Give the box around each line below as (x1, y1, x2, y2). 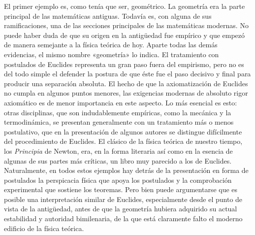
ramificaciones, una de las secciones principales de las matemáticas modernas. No (4, 20, 249, 31)
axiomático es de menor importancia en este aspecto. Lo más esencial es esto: (4, 97, 237, 107)
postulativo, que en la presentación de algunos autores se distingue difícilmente (4, 126, 242, 136)
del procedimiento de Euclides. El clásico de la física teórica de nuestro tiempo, (4, 136, 243, 146)
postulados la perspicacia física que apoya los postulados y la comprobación (4, 174, 232, 185)
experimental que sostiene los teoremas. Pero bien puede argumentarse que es (4, 184, 238, 195)
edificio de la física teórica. (4, 223, 84, 233)
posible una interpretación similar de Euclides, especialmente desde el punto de (4, 194, 243, 204)
